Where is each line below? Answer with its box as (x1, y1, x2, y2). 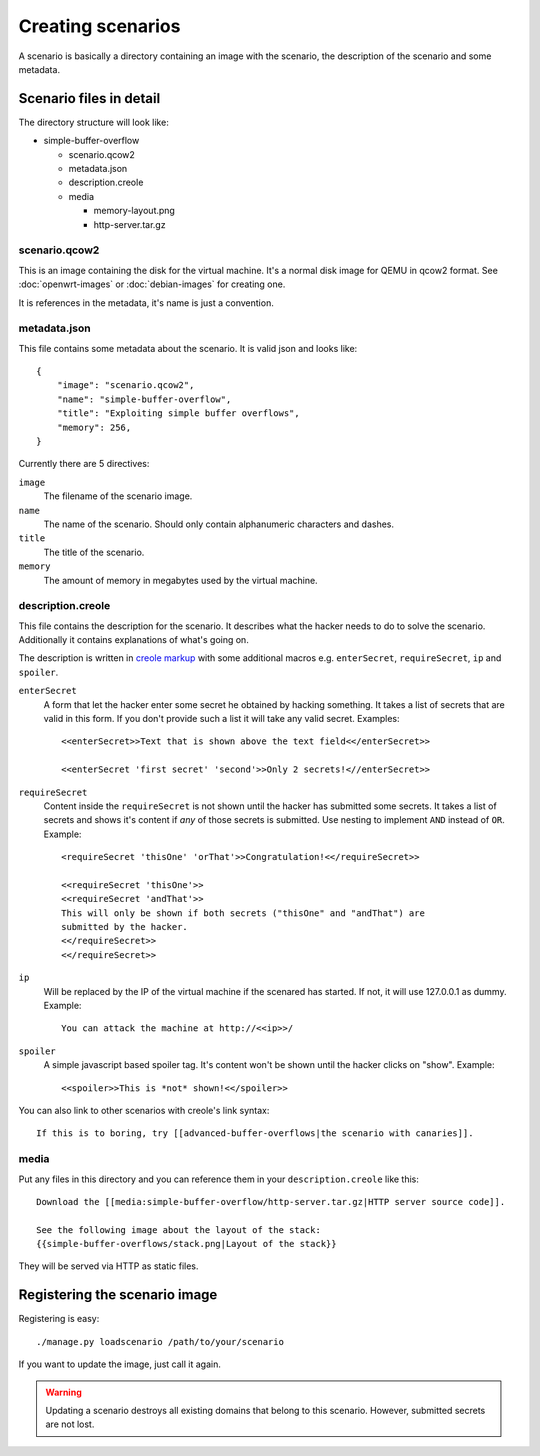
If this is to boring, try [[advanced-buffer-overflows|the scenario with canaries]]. (36, 1128, 474, 1139)
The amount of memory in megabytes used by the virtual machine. (43, 574, 319, 586)
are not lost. (45, 1418, 95, 1430)
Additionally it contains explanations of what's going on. (18, 634, 249, 646)
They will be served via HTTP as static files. (18, 1260, 199, 1272)
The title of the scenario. (43, 546, 145, 558)
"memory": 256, (56, 421, 132, 433)
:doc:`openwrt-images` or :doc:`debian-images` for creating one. (18, 278, 286, 290)
